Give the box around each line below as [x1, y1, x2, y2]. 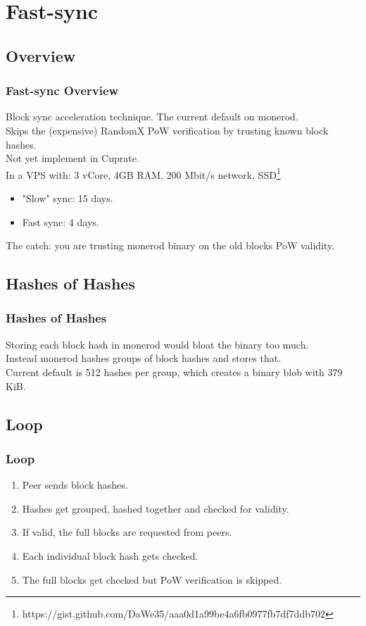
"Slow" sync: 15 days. [22, 191, 113, 205]
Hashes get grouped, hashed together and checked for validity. [22, 501, 289, 515]
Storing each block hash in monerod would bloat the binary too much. [6, 337, 309, 351]
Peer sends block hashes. [22, 477, 128, 492]
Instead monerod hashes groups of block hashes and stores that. [6, 351, 282, 365]
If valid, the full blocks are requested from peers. [22, 525, 232, 539]
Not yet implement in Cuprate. [6, 151, 139, 165]
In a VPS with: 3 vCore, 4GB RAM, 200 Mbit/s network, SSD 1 [6, 165, 281, 182]
